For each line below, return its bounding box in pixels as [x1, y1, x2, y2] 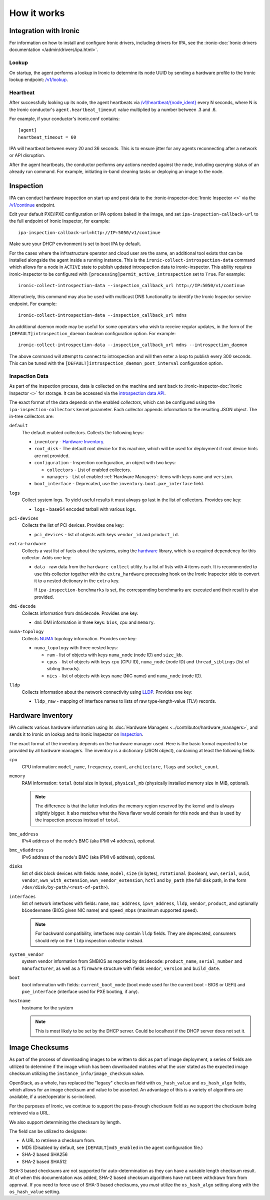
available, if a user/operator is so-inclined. [9, 1093, 96, 1100]
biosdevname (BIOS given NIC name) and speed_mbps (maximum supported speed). [21, 907, 198, 913]
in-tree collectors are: [9, 413, 54, 419]
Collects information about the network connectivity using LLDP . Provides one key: [21, 689, 192, 695]
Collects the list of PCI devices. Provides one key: [21, 522, 124, 528]
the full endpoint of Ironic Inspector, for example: [9, 218, 110, 224]
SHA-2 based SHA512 [21, 1158, 67, 1164]
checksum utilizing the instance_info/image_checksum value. [9, 1070, 144, 1076]
